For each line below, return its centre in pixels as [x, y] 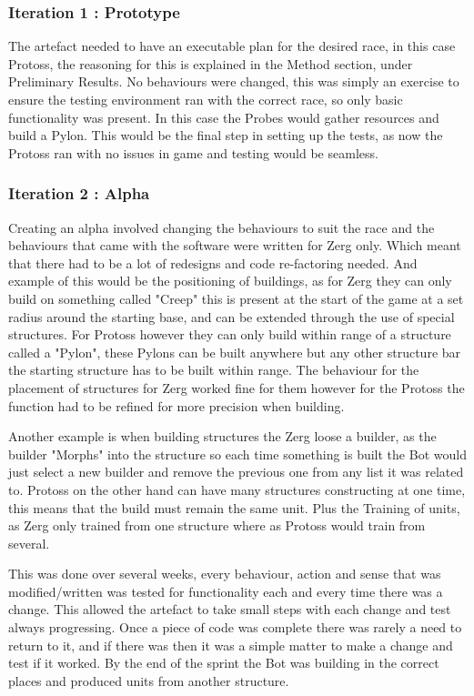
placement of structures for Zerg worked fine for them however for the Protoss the [237, 387]
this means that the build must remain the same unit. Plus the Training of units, [234, 507]
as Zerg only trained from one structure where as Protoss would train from [217, 525]
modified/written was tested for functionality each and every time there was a [226, 591]
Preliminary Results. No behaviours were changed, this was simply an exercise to [234, 81]
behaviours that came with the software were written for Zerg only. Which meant [235, 245]
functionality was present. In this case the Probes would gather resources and [224, 117]
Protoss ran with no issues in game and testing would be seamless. [193, 152]
